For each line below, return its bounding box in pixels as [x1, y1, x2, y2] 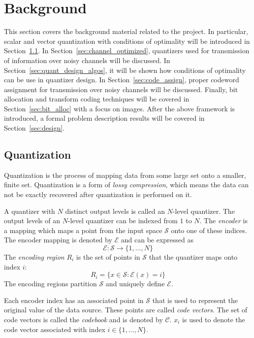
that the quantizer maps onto [149, 252, 238, 262]
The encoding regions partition [4, 278, 97, 289]
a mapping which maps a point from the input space [4, 225, 162, 235]
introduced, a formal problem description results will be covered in [4, 113, 205, 123]
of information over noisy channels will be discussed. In [4, 55, 170, 65]
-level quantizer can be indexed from [67, 215, 178, 226]
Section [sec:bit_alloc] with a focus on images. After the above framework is [4, 103, 235, 113]
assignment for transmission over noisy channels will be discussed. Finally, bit [4, 84, 238, 94]
